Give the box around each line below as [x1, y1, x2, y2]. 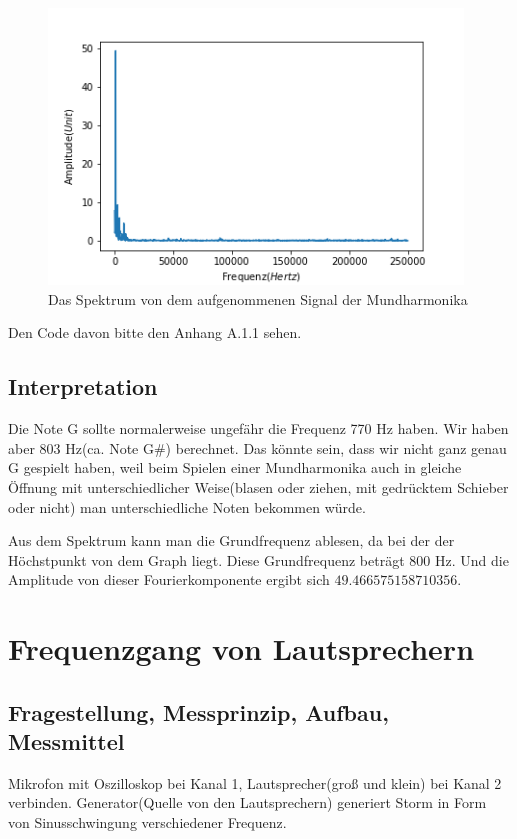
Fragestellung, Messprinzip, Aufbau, [8, 696, 389, 727]
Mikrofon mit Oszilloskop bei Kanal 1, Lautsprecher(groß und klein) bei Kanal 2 [8, 772, 502, 793]
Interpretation [8, 371, 158, 402]
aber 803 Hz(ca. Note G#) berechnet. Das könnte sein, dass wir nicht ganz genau [8, 437, 507, 458]
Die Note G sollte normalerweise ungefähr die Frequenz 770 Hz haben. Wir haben [8, 418, 509, 439]
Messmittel [8, 726, 125, 757]
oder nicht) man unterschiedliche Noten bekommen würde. [8, 496, 366, 517]
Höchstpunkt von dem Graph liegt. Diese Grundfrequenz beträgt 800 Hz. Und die [8, 549, 509, 570]
